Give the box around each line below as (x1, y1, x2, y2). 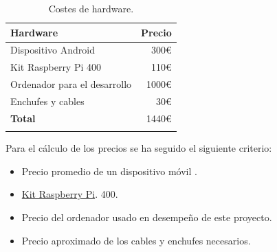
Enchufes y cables (10, 93, 85, 108)
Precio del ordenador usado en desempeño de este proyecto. (21, 209, 272, 224)
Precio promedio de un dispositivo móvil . (21, 163, 197, 178)
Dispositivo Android (10, 43, 95, 57)
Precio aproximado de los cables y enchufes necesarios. (21, 233, 251, 247)
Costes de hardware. (48, 1, 134, 15)
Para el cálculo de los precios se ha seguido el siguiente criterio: (5, 141, 272, 155)
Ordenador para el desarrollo (10, 77, 132, 91)
